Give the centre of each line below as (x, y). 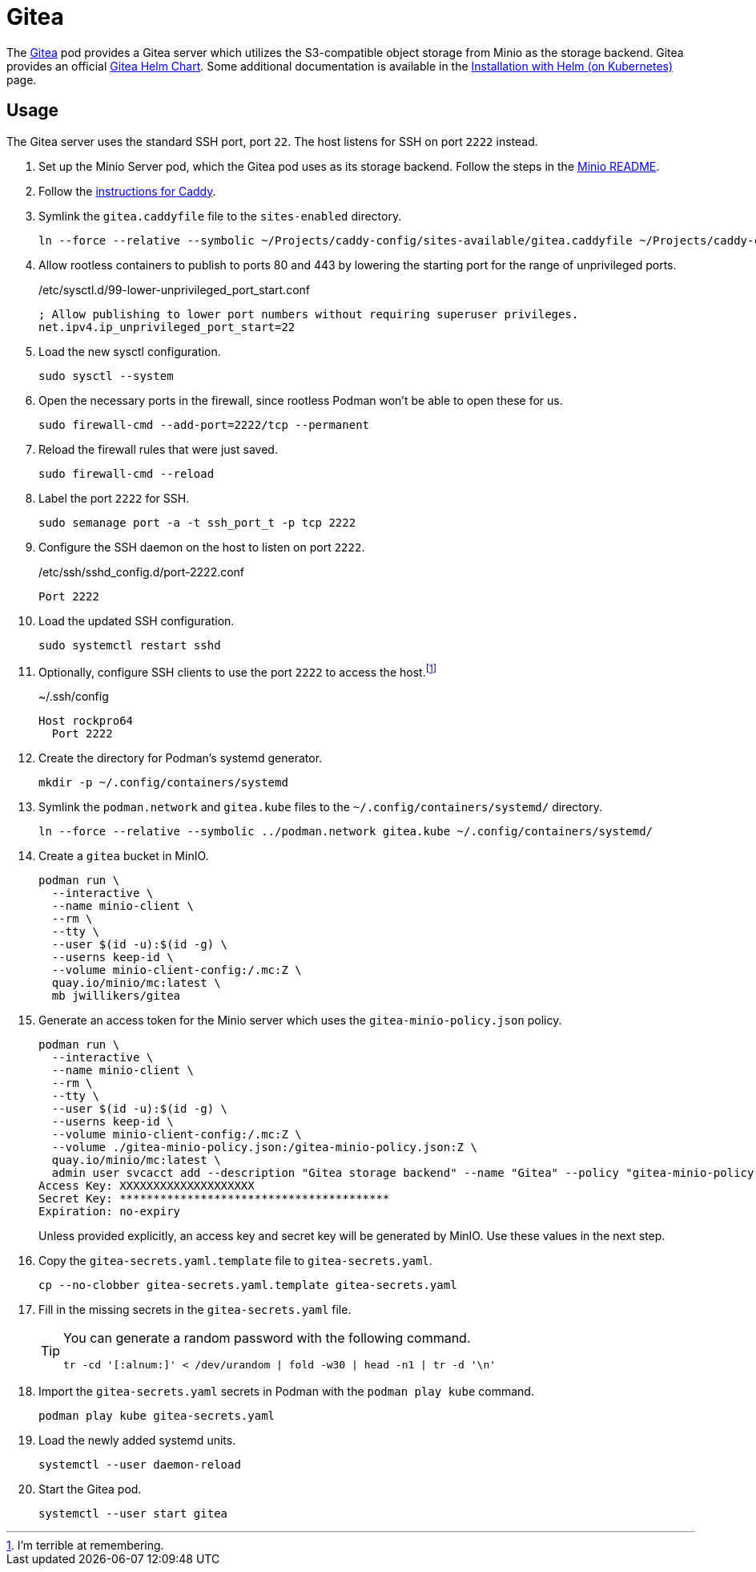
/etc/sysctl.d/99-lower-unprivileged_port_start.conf (174, 289)
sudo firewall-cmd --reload (127, 473)
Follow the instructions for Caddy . (127, 191)
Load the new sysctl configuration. (130, 351)
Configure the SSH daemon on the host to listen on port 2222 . (202, 547)
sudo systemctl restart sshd (130, 645)
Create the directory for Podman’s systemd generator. (181, 758)
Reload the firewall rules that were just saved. (158, 449)
